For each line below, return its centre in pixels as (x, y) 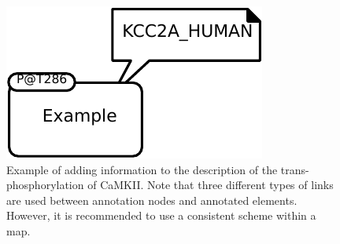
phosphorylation (45, 185)
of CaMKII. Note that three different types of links (211, 185)
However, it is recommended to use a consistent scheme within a (161, 215)
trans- (295, 169)
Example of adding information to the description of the (142, 169)
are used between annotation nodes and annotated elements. (152, 200)
